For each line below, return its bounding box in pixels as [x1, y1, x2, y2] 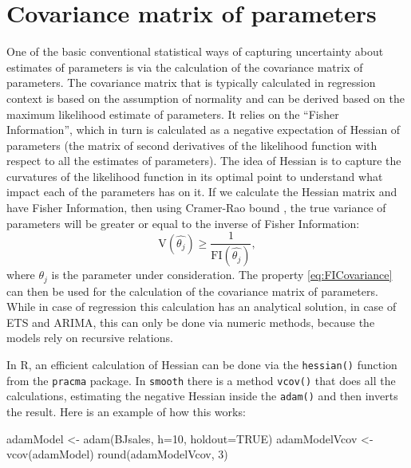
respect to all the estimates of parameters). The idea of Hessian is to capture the [6, 152, 401, 169]
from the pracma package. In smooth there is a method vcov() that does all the [6, 372, 396, 388]
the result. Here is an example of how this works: [6, 403, 246, 419]
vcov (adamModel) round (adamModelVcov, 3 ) [6, 446, 228, 462]
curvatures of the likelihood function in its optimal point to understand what [6, 167, 383, 184]
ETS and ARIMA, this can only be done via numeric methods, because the [6, 313, 375, 330]
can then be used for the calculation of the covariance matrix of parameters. [6, 282, 378, 299]
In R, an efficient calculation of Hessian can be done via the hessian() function [6, 356, 397, 372]
